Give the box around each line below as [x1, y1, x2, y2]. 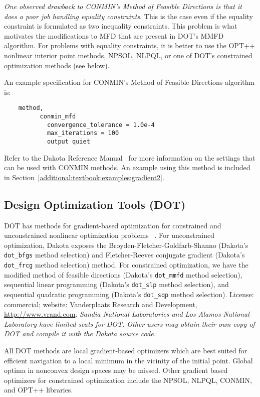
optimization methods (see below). [4, 60, 110, 70]
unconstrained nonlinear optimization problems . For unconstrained [4, 230, 214, 240]
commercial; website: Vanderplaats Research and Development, [4, 299, 197, 309]
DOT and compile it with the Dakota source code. [4, 328, 156, 339]
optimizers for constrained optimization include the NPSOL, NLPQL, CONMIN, [4, 374, 252, 385]
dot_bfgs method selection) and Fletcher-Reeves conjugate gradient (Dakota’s [4, 249, 245, 260]
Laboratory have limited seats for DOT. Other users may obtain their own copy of [4, 318, 255, 329]
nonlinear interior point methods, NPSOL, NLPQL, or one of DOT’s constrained [4, 50, 252, 60]
